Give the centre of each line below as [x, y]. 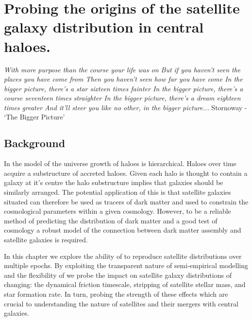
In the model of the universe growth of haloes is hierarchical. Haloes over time [120, 163]
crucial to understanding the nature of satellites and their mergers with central [121, 303]
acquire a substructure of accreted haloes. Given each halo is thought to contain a [126, 173]
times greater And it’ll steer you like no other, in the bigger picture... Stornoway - [126, 107]
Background [35, 143]
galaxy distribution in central [104, 27]
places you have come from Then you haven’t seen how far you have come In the [123, 79]
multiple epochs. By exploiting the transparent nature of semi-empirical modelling [126, 265]
